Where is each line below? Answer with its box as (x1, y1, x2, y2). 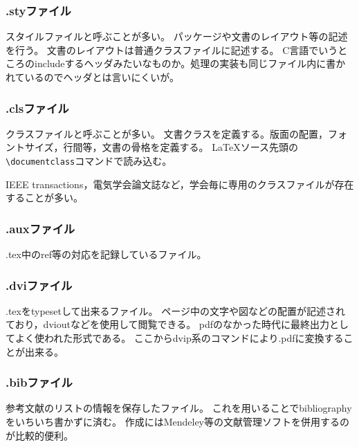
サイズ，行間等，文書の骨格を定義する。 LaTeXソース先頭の (24, 140, 298, 154)
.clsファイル (6, 99, 69, 116)
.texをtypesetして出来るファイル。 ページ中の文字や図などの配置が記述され (6, 303, 345, 318)
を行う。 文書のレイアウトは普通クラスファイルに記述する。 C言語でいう (6, 42, 338, 57)
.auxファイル (6, 219, 75, 237)
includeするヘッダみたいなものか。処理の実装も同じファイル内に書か (34, 56, 346, 71)
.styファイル (6, 1, 71, 19)
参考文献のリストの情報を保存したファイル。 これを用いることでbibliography (6, 401, 352, 415)
